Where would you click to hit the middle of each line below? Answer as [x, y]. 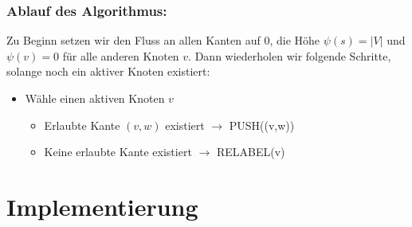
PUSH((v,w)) [262, 125]
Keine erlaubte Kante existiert [118, 152]
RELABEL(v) [251, 152]
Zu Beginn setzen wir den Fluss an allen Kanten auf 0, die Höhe [163, 40]
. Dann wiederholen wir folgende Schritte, [290, 55]
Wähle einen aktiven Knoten [95, 98]
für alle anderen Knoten [121, 55]
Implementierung [102, 206]
